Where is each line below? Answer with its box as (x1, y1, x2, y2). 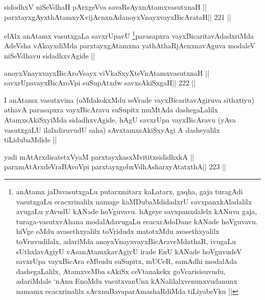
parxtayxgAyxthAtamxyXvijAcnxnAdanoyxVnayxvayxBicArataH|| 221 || (4, 11, 231, 22)
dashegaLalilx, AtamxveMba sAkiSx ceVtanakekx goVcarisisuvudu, (16, 265, 226, 276)
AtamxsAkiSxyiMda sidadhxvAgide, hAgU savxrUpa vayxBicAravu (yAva (4, 114, 236, 125)
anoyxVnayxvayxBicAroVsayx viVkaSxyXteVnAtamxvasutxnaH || (4, 67, 209, 78)
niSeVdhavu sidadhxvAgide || (4, 50, 95, 61)
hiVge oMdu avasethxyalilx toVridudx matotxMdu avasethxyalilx (16, 226, 220, 236)
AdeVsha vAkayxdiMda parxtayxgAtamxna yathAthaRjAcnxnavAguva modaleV (4, 40, 255, 51)
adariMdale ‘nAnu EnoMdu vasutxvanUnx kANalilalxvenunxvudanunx (16, 276, 237, 286)
